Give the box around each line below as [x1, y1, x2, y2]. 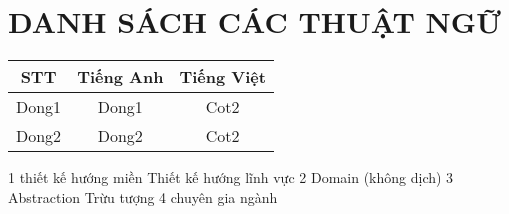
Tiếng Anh [77, 65, 164, 89]
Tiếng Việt [179, 65, 266, 89]
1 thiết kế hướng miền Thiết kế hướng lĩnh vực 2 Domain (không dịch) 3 [8, 167, 454, 188]
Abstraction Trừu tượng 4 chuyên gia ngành [8, 186, 278, 207]
